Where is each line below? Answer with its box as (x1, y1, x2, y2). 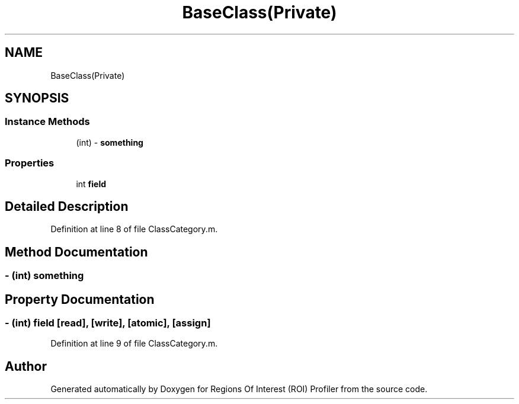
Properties (5, 157, 55, 169)
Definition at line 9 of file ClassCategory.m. (50, 338, 218, 349)
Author (5, 358, 47, 374)
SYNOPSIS (5, 91, 69, 106)
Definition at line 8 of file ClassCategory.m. (50, 224, 218, 235)
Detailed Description (5, 198, 129, 214)
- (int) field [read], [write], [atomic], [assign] (5, 317, 211, 329)
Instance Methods (5, 116, 90, 128)
